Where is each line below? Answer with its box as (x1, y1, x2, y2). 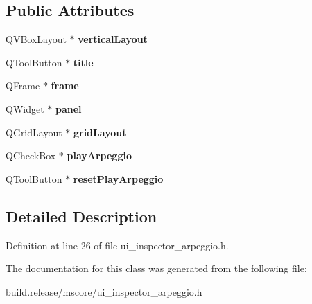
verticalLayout (78, 32, 148, 46)
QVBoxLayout (6, 32, 67, 46)
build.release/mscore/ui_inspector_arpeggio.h (6, 284, 202, 298)
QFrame (6, 78, 40, 93)
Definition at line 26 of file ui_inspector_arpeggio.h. (6, 238, 229, 252)
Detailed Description (6, 205, 157, 226)
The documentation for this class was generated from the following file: (6, 261, 307, 276)
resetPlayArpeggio (73, 171, 164, 186)
